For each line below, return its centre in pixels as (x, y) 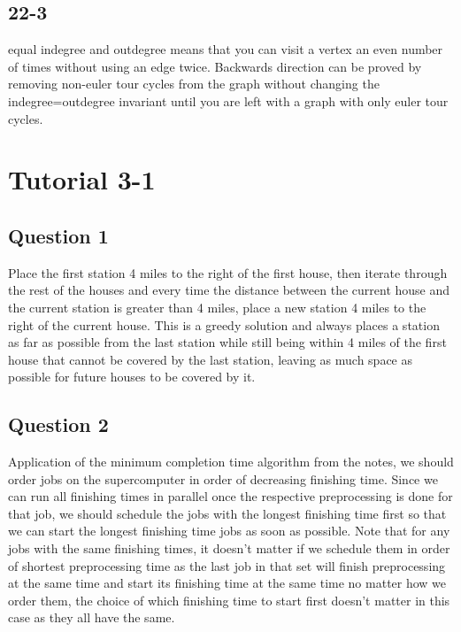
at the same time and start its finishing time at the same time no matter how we (227, 583)
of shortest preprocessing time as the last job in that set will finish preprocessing (227, 565)
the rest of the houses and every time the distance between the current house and (229, 290)
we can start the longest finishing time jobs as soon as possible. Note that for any (229, 531)
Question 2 (58, 424)
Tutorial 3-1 (82, 179)
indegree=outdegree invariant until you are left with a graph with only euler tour (228, 100)
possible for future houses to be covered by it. (132, 377)
